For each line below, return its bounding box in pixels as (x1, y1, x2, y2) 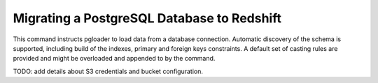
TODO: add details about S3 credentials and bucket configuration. (13, 67, 203, 75)
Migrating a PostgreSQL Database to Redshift (13, 10, 281, 26)
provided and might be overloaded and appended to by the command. (13, 54, 216, 63)
